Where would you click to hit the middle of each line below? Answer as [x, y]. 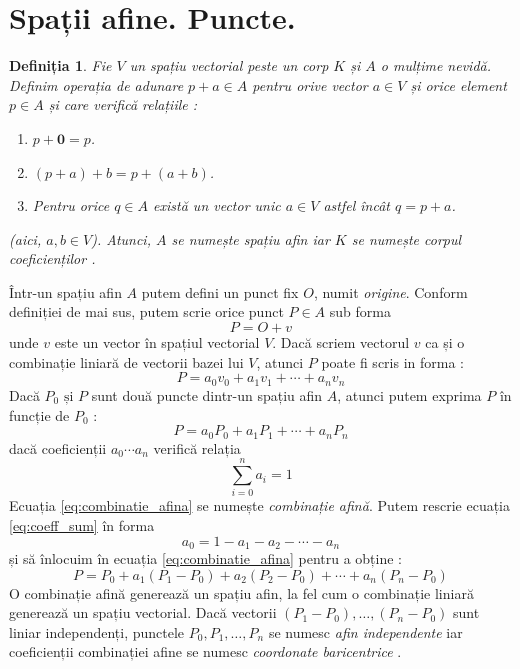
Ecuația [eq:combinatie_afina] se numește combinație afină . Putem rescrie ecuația [260, 505]
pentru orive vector [310, 84]
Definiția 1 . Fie [60, 65]
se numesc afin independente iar [365, 631]
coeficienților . [52, 258]
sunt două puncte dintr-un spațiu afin [207, 394]
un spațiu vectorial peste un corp [229, 65]
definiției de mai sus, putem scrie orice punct [146, 311]
